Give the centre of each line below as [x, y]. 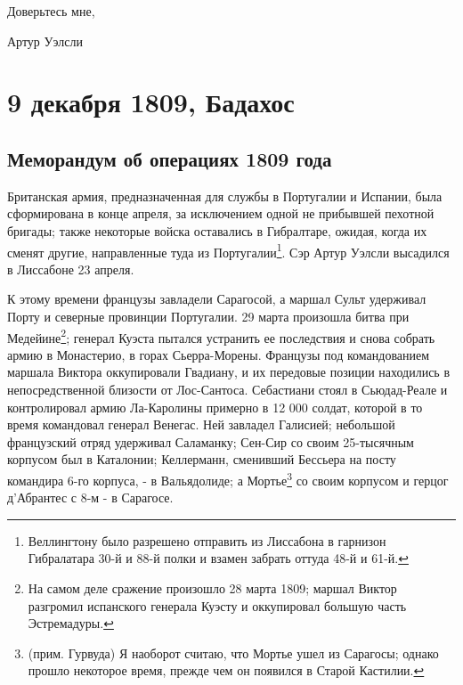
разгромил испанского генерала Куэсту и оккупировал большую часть [217, 605]
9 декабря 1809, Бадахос [151, 102]
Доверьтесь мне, [51, 11]
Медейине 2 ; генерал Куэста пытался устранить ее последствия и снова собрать [221, 336]
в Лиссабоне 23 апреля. [71, 269]
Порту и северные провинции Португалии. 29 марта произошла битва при [208, 316]
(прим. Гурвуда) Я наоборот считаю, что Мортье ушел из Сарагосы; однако [233, 652]
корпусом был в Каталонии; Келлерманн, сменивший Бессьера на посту [202, 459]
